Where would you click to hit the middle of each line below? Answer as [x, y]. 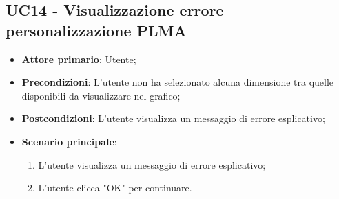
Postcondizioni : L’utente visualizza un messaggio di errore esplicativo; [173, 118]
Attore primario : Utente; [79, 59]
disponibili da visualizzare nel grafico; [101, 95]
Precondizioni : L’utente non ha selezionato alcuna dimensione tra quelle [178, 82]
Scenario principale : [69, 141]
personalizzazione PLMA [96, 30]
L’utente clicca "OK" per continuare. [115, 188]
